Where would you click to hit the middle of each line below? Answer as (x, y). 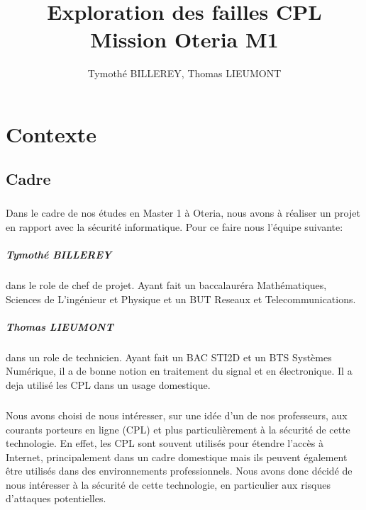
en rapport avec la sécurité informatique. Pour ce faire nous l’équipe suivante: (174, 226)
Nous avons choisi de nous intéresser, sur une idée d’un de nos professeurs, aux (177, 415)
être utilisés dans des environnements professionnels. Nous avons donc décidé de (179, 471)
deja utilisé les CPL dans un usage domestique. (108, 384)
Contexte (51, 134)
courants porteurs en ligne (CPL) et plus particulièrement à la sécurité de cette (178, 429)
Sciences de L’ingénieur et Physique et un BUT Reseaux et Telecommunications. (181, 299)
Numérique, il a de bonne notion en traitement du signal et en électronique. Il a (179, 371)
